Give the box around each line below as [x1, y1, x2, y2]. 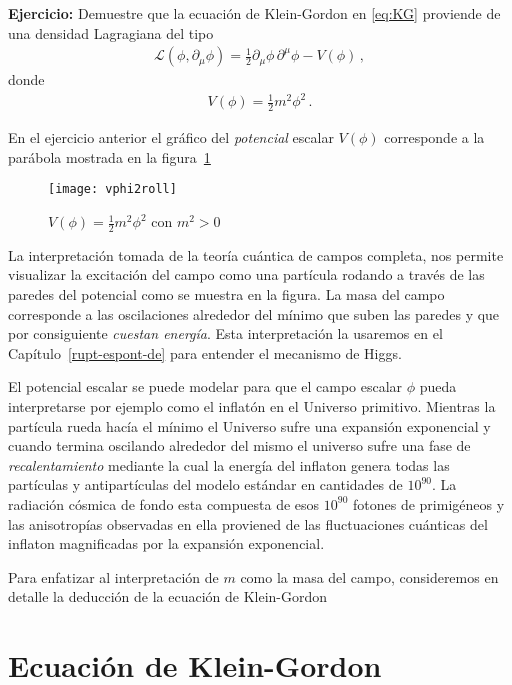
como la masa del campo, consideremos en [240, 566, 499, 587]
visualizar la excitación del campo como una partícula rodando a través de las [8, 264, 485, 285]
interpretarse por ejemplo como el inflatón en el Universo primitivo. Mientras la [8, 396, 496, 416]
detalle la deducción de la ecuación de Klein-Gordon [8, 586, 328, 607]
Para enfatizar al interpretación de [8, 566, 219, 587]
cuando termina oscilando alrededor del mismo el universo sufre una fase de [8, 435, 471, 456]
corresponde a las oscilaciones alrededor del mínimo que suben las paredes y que [8, 303, 500, 324]
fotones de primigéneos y [353, 493, 505, 514]
